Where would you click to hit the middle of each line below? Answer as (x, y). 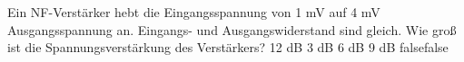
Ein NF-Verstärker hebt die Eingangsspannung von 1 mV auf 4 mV (194, 12)
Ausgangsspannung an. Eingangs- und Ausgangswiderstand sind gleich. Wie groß (232, 29)
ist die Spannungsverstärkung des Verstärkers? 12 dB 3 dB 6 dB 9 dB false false (228, 47)
